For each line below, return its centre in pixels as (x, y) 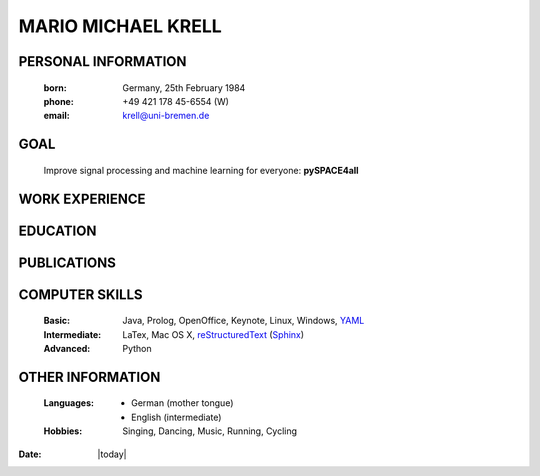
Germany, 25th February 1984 (184, 87)
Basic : (56, 321)
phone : (58, 101)
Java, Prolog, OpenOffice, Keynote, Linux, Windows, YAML (243, 321)
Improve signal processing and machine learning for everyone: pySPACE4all (201, 170)
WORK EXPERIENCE (82, 198)
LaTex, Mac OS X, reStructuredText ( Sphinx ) (213, 334)
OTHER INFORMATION (89, 376)
